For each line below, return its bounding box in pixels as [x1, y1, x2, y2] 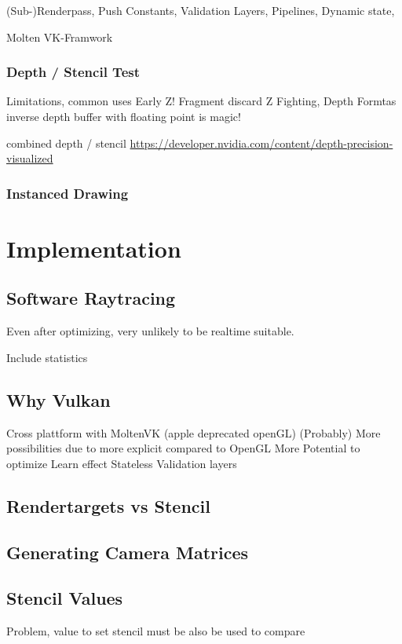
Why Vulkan [6, 387, 111, 412]
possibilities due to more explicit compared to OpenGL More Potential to [6, 440, 360, 456]
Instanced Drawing [6, 183, 129, 203]
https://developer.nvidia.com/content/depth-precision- [130, 134, 393, 151]
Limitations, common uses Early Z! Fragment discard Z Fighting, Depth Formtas [6, 93, 397, 109]
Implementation [6, 232, 181, 264]
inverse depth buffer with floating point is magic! [6, 108, 241, 124]
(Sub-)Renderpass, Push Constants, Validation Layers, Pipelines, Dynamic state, [6, 2, 395, 18]
